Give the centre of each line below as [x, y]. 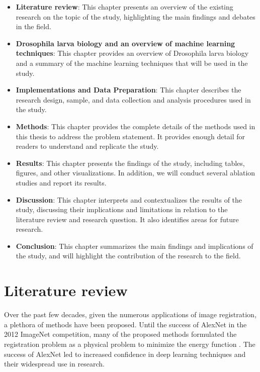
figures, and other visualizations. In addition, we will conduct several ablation [136, 173]
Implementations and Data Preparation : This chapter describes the [128, 90]
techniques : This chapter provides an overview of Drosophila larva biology [132, 53]
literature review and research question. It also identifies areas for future [127, 219]
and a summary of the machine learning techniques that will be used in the [132, 63]
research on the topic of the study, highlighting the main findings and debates [136, 16]
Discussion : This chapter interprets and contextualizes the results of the [129, 199]
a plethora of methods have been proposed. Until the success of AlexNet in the [125, 324]
